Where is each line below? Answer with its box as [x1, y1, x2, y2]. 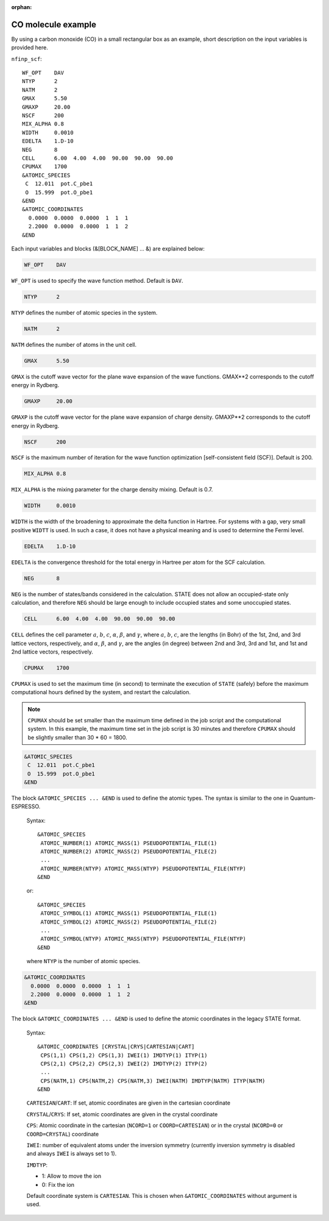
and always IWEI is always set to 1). [26, 1150, 117, 1158]
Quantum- [289, 794, 316, 802]
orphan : [11, 4, 32, 10]
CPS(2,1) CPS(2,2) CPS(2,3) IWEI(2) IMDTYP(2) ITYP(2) [40, 1060, 208, 1067]
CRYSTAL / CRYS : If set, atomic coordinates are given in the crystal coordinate [26, 1110, 218, 1118]
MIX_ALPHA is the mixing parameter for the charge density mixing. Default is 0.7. [11, 486, 213, 493]
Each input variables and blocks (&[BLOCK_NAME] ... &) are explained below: [11, 244, 205, 252]
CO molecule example [11, 19, 97, 30]
